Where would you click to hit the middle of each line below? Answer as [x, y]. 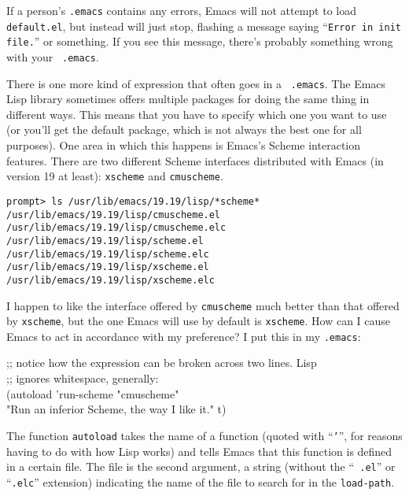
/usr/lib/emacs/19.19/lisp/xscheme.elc [111, 280]
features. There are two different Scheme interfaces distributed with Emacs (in [195, 160]
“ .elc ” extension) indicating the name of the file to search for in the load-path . [201, 481]
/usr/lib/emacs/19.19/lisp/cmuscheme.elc [116, 228]
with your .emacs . [53, 56]
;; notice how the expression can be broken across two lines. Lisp [162, 363]
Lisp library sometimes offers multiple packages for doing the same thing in [188, 99]
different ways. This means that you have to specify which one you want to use [197, 114]
